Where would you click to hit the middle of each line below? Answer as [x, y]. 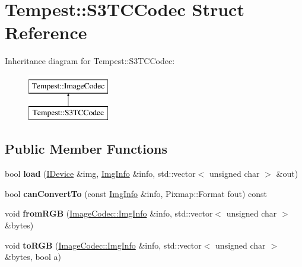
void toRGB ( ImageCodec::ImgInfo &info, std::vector [103, 245]
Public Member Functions [86, 149]
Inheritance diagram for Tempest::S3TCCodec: [90, 61]
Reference [46, 32]
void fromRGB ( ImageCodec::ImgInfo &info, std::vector [109, 213]
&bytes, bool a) [33, 257]
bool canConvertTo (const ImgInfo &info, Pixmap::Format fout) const [136, 193]
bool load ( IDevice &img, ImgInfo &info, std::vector [100, 174]
